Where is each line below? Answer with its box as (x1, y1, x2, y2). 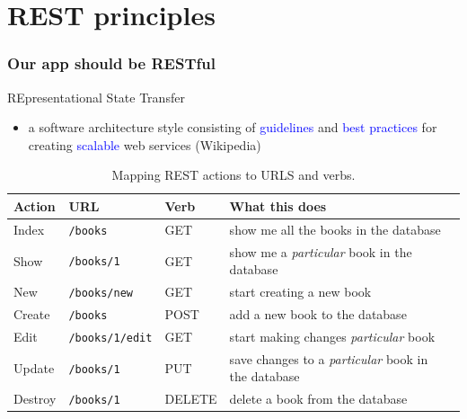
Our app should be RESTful (7, 52, 216, 75)
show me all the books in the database (229, 219, 441, 238)
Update (13, 358, 55, 377)
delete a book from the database (229, 389, 408, 408)
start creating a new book (229, 282, 372, 301)
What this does (229, 196, 327, 215)
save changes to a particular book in (229, 349, 428, 368)
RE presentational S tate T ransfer (7, 87, 185, 106)
